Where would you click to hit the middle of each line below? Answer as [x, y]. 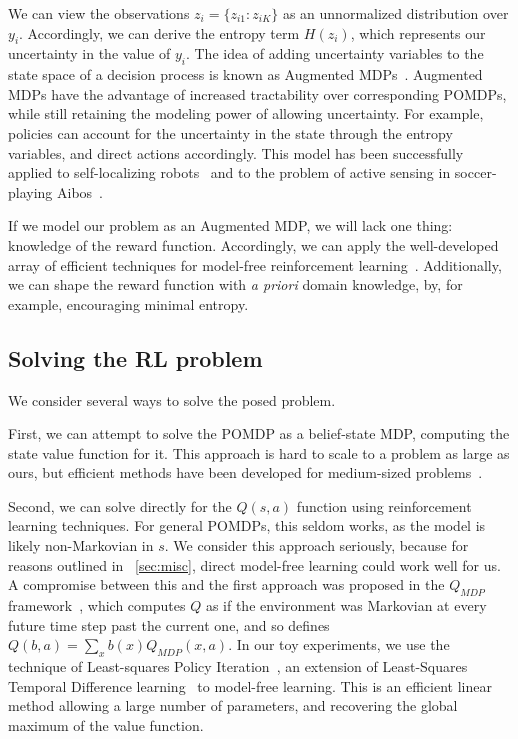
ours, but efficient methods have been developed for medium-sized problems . [245, 472]
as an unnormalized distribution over [395, 13]
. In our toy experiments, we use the [339, 644]
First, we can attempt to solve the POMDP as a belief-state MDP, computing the [259, 433]
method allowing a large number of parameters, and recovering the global [233, 705]
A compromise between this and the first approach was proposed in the [226, 584]
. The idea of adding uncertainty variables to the [334, 53]
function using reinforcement [384, 505]
